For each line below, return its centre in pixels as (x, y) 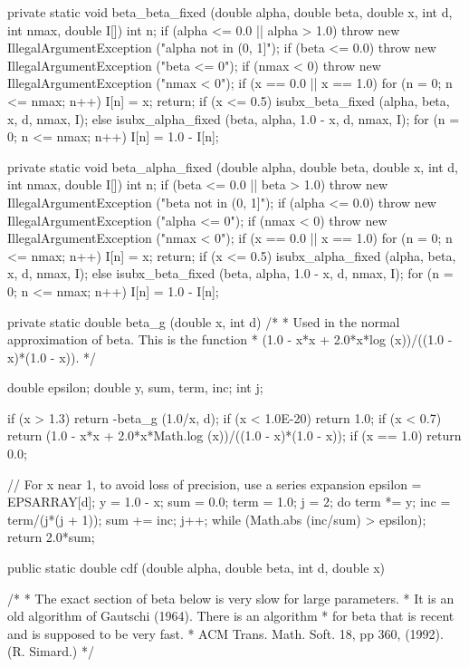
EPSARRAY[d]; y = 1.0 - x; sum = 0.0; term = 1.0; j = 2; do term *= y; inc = (229, 502)
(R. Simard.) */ (51, 651)
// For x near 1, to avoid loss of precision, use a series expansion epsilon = (215, 483)
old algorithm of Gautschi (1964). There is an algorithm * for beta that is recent (231, 616)
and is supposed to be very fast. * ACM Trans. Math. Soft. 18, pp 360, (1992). (225, 633)
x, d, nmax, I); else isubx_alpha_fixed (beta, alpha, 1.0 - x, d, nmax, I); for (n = (234, 118)
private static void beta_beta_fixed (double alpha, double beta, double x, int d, (230, 12)
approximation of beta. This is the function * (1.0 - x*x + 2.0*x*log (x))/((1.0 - (230, 339)
